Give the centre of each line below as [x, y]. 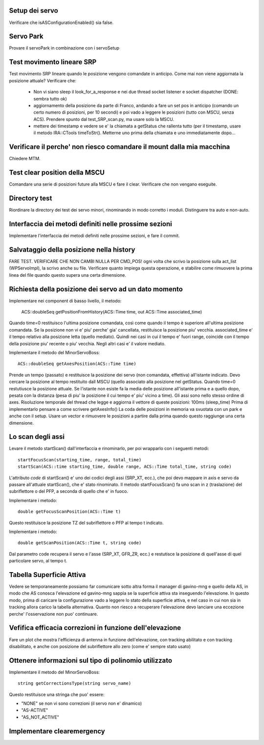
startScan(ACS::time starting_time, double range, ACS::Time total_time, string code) [125, 467]
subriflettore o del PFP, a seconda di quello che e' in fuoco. [69, 491]
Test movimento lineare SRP [53, 62]
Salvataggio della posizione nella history [72, 250]
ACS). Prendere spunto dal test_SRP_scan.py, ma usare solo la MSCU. [104, 119]
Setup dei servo [33, 11]
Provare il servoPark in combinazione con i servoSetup [64, 48]
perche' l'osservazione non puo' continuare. [54, 614]
